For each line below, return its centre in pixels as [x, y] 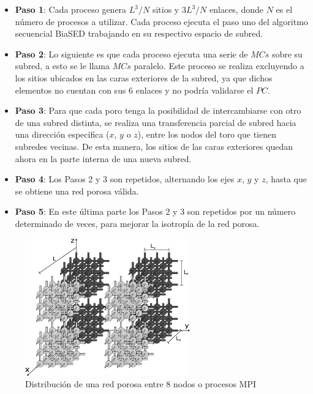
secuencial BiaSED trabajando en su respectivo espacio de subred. [139, 33]
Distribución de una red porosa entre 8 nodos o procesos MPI [141, 384]
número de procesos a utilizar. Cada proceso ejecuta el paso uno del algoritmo [161, 21]
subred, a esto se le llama [62, 66]
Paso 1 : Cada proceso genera [71, 9]
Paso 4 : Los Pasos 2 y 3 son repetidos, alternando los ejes [125, 179]
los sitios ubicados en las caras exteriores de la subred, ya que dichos [144, 77]
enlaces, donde [236, 9]
